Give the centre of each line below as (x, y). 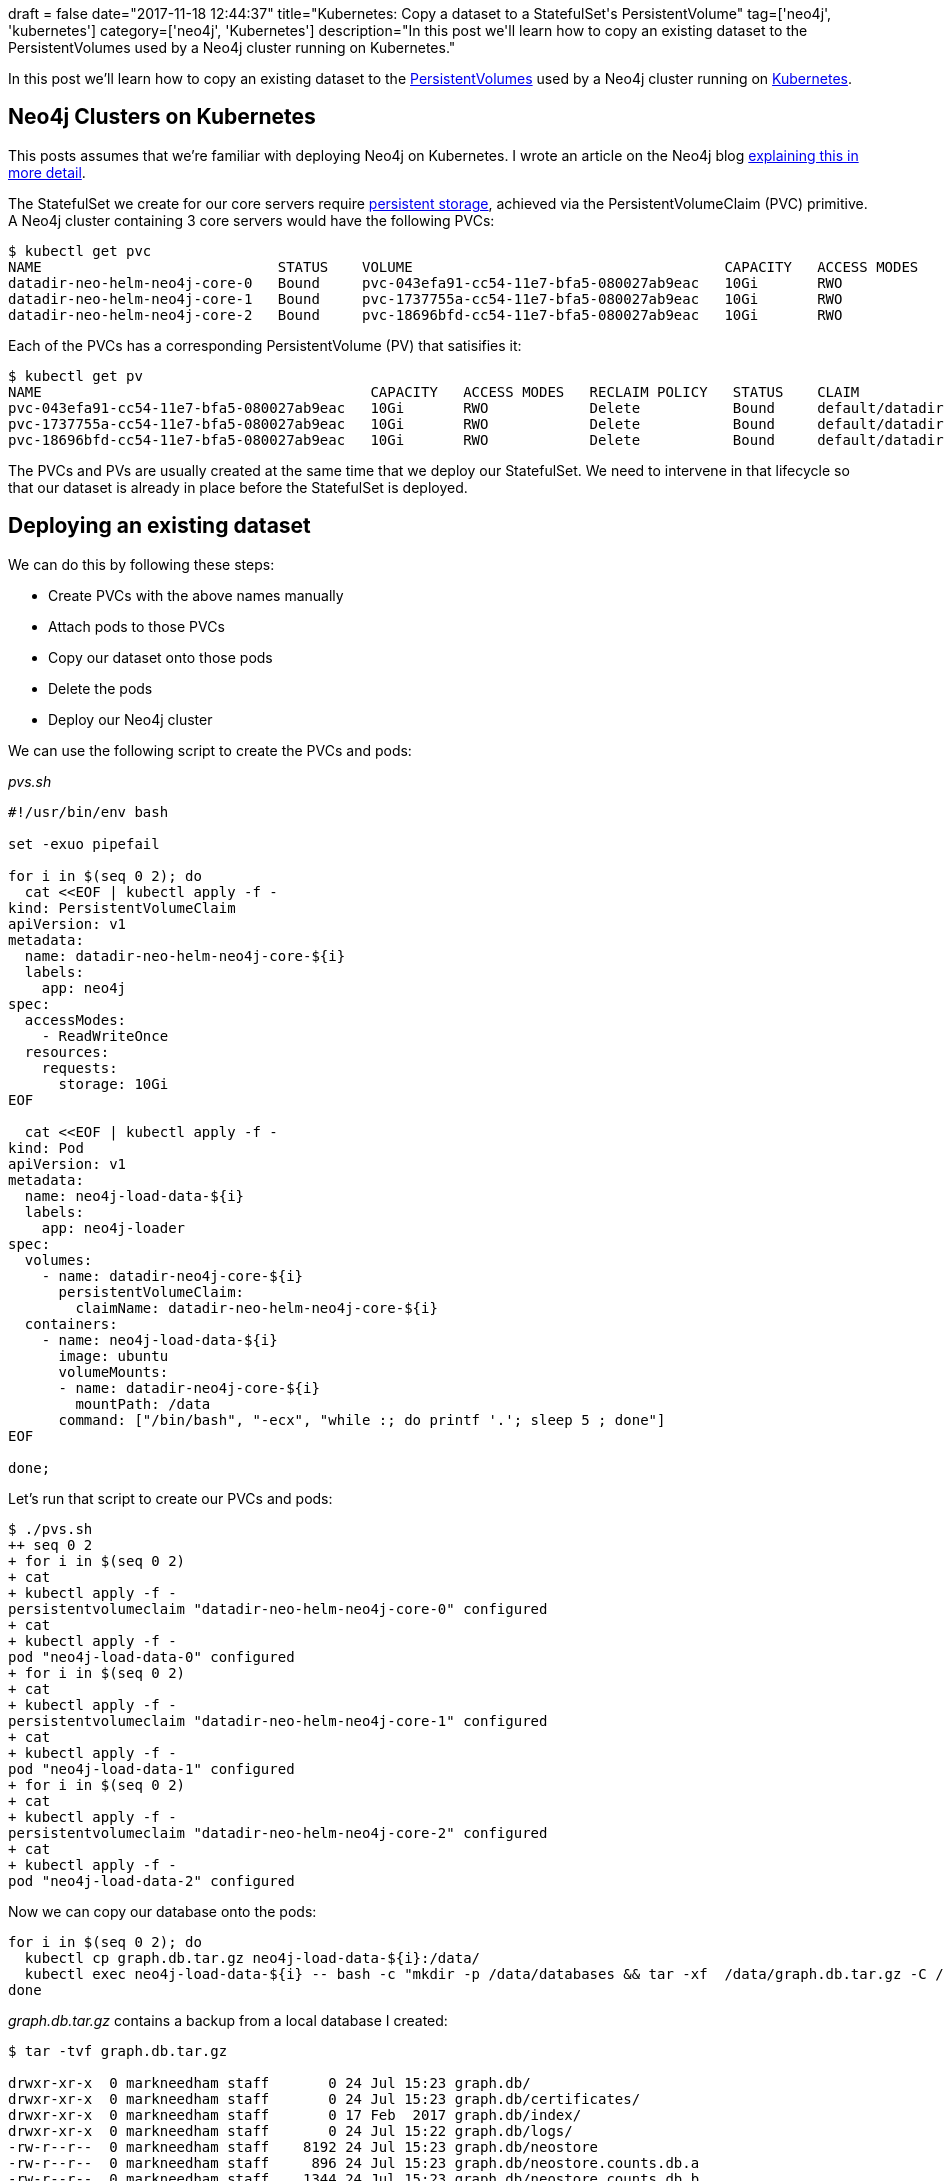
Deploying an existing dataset (159, 526)
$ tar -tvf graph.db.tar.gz (118, 2050)
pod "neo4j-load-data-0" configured (151, 1656)
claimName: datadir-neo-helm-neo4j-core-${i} (256, 1307)
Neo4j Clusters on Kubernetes (162, 117)
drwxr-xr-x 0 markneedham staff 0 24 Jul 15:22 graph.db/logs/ (290, 2130)
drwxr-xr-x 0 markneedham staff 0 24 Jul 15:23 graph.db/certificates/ (324, 2098)
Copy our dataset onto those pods (160, 657)
